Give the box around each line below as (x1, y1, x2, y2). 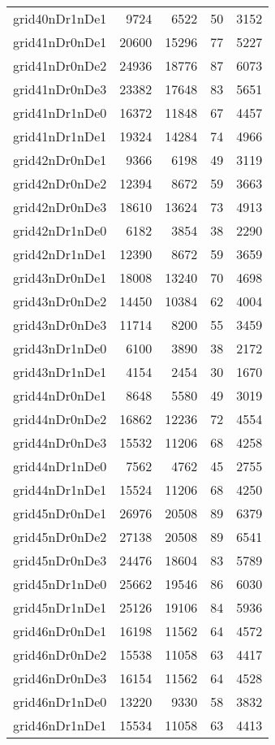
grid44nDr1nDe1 (13, 480, 107, 499)
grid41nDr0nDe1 (13, 32, 107, 51)
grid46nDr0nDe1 (13, 622, 107, 640)
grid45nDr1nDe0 (13, 574, 107, 593)
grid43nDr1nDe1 (13, 362, 107, 381)
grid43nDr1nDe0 (13, 339, 107, 357)
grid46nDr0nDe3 (13, 669, 107, 687)
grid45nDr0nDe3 (13, 551, 107, 570)
